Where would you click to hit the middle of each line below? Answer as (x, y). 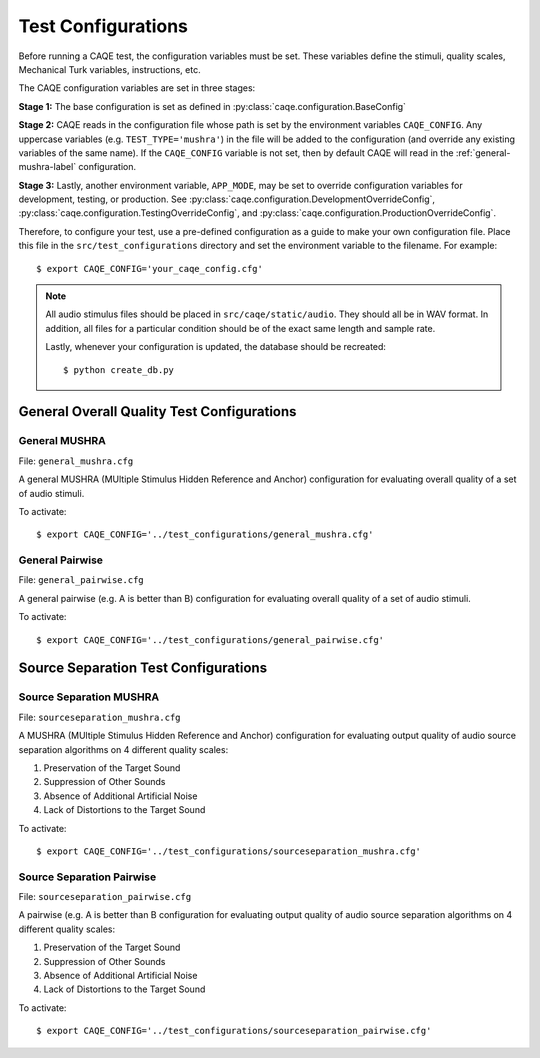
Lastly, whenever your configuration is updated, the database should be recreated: (216, 347)
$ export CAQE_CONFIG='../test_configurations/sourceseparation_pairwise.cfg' (234, 1031)
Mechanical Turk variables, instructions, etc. (109, 69)
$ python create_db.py (119, 369)
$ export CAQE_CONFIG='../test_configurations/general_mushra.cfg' (205, 534)
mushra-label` (47, 167)
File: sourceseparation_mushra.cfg (99, 717)
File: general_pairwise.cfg (81, 580)
